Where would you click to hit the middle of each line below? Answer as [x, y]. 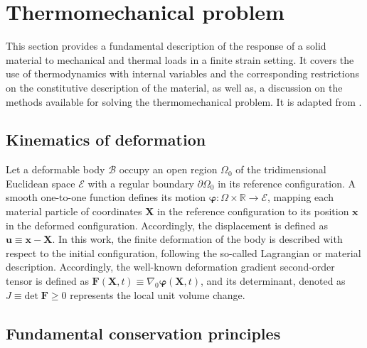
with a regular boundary [141, 183]
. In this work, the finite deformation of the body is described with [197, 239]
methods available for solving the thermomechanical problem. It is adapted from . [184, 101]
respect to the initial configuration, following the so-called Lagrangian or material [183, 252]
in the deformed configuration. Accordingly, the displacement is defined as [167, 225]
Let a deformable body [55, 169]
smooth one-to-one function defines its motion [106, 197]
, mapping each [300, 197]
